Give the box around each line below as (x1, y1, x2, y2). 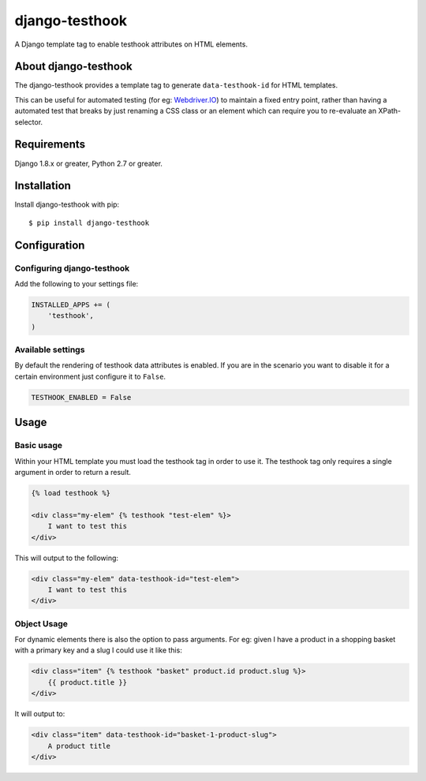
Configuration (14, 238, 85, 252)
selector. (14, 117, 43, 126)
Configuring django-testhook (14, 263, 130, 274)
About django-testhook (14, 60, 133, 73)
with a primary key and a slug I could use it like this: (14, 645, 183, 655)
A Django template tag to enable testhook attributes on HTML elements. (14, 39, 248, 49)
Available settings (14, 344, 85, 355)
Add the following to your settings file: (14, 278, 139, 288)
